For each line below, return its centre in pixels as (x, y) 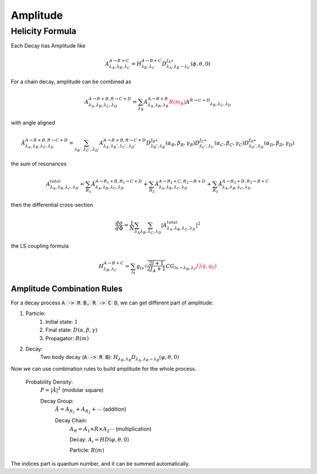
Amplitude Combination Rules (67, 288)
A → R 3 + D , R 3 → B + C (246, 182)
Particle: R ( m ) (87, 450)
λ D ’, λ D (256, 147)
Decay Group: (57, 401)
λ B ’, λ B (158, 147)
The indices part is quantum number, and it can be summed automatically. (100, 463)
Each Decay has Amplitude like (48, 46)
